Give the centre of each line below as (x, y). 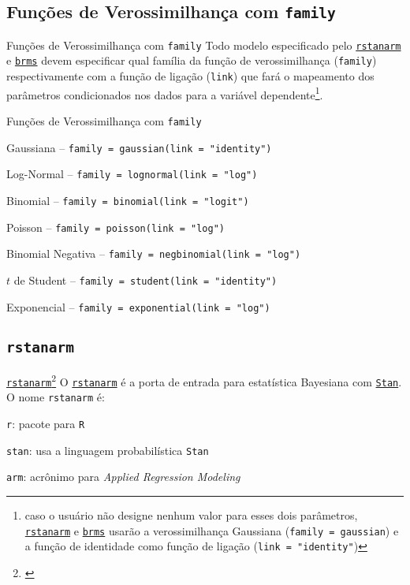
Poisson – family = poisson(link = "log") (116, 227)
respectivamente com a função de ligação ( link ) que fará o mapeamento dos (190, 76)
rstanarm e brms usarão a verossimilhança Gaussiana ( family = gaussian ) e (212, 530)
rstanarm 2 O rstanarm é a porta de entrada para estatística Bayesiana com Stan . (204, 380)
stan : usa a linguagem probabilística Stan (108, 450)
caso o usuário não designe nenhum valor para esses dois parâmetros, (191, 514)
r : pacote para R (46, 423)
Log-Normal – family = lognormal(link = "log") (132, 174)
